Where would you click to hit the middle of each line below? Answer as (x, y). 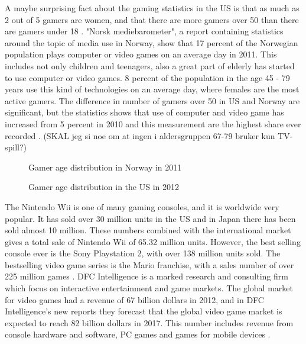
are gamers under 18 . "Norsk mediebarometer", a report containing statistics (144, 31)
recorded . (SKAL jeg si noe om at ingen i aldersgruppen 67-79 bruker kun (140, 135)
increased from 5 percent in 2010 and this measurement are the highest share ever (153, 123)
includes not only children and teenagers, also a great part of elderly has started (150, 65)
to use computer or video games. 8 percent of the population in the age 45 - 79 (147, 77)
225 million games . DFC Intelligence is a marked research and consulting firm (147, 276)
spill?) (16, 147)
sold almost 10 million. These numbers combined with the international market (148, 230)
